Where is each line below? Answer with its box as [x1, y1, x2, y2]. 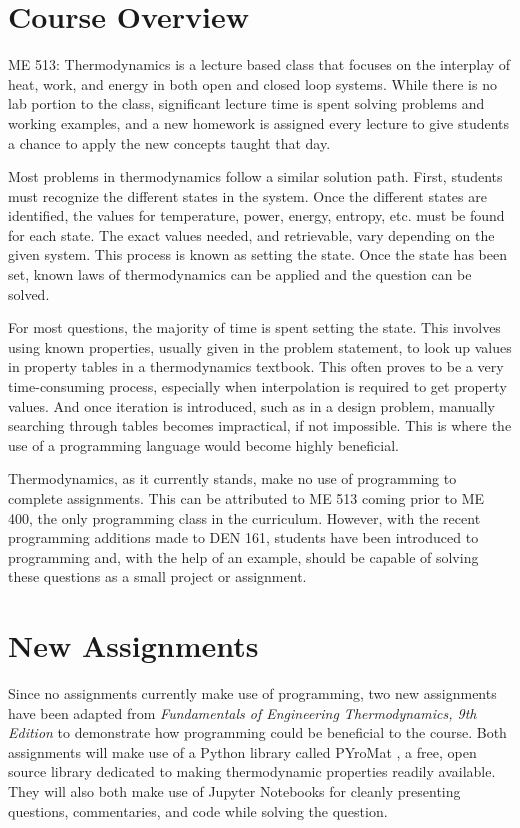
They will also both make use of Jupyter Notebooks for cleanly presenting [8, 781, 461, 802]
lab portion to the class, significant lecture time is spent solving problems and [8, 93, 485, 114]
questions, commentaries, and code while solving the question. [8, 800, 388, 821]
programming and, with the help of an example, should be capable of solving [8, 546, 479, 567]
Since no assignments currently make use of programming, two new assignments [8, 683, 497, 704]
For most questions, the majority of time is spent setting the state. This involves [8, 317, 501, 338]
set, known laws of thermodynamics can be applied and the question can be [8, 264, 472, 285]
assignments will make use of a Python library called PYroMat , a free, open [8, 741, 477, 762]
